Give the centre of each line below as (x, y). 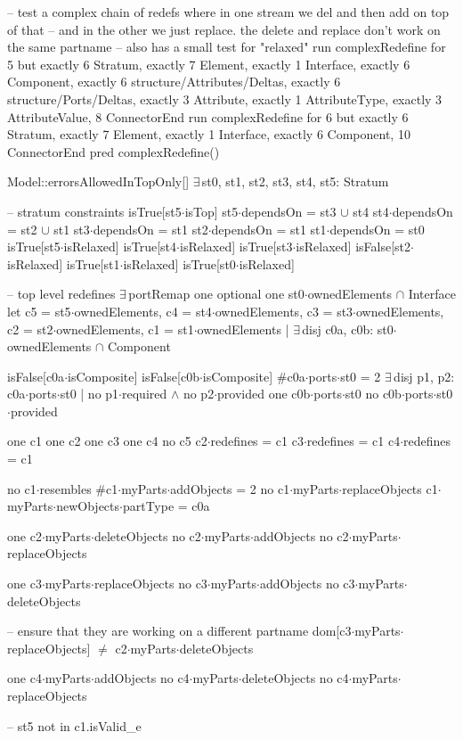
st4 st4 (371, 211)
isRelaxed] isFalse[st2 (353, 247)
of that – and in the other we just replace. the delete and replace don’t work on (224, 29)
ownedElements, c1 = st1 (125, 329)
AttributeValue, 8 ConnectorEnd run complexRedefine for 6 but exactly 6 (208, 116)
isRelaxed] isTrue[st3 (236, 247)
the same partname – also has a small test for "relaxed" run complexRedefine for (227, 47)
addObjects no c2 (301, 535)
